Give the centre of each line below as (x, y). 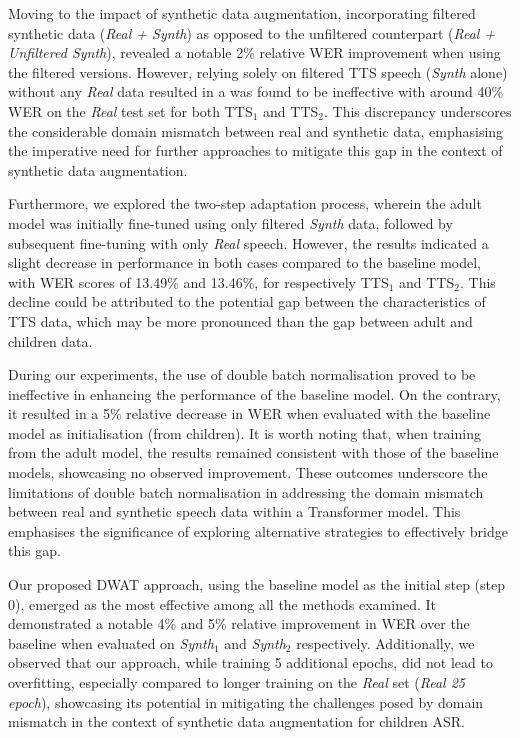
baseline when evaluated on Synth (111, 642)
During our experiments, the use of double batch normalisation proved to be (242, 374)
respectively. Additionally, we (385, 642)
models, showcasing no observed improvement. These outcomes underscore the (248, 472)
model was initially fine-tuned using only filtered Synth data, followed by (230, 222)
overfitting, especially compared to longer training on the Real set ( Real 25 (236, 682)
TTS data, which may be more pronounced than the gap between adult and (240, 320)
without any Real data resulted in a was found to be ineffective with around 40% (256, 91)
